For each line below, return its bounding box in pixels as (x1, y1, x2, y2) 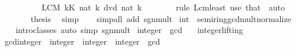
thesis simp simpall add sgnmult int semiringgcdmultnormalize (31, 12, 291, 24)
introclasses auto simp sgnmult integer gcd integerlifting (15, 24, 243, 36)
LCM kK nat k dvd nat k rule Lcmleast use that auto (41, 1, 285, 13)
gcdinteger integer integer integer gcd (4, 35, 160, 47)
